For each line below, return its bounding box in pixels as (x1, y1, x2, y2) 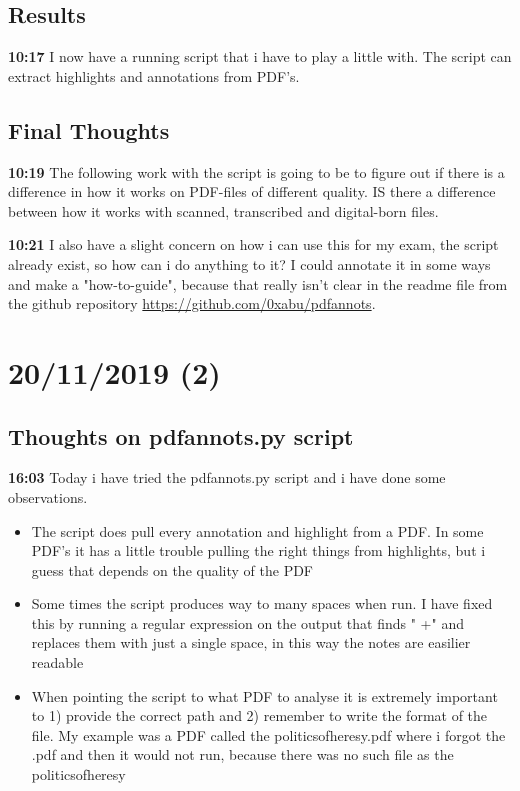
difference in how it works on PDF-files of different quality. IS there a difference (8, 181, 496, 202)
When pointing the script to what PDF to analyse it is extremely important (31, 685, 498, 706)
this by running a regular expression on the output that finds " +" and (31, 612, 464, 633)
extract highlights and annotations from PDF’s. (8, 65, 300, 86)
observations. (8, 486, 88, 507)
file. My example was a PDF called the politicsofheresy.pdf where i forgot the (31, 724, 506, 745)
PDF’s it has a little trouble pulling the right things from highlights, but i (31, 540, 486, 561)
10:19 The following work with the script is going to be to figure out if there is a (8, 161, 505, 182)
